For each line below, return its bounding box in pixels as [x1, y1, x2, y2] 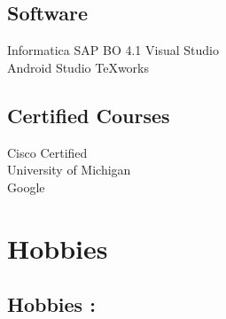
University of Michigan [7, 160, 131, 179]
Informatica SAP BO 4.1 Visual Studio [7, 41, 219, 59]
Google [7, 177, 45, 196]
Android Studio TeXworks [7, 58, 150, 76]
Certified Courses [7, 101, 170, 128]
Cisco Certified [7, 143, 88, 161]
